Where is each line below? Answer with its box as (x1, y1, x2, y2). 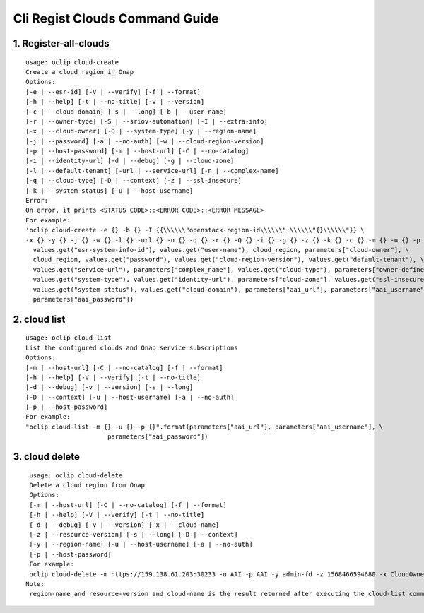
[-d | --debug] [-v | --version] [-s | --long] (25, 383, 194, 391)
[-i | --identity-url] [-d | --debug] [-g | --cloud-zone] (25, 157, 235, 165)
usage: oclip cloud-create (25, 58, 119, 66)
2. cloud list (13, 313, 66, 325)
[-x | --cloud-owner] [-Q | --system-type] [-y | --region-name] (25, 127, 257, 136)
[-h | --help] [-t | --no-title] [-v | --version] (25, 97, 205, 106)
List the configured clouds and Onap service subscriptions (25, 343, 238, 352)
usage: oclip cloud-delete (29, 471, 123, 480)
